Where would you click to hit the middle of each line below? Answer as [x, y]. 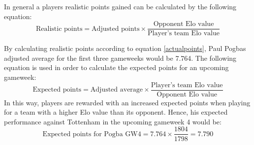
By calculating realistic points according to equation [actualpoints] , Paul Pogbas [125, 48]
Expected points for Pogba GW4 [92, 134]
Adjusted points [116, 29]
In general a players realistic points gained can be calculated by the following [120, 6]
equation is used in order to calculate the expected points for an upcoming [116, 67]
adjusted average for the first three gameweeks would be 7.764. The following [120, 58]
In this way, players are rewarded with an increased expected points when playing [127, 102]
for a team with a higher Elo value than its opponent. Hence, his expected [116, 112]
